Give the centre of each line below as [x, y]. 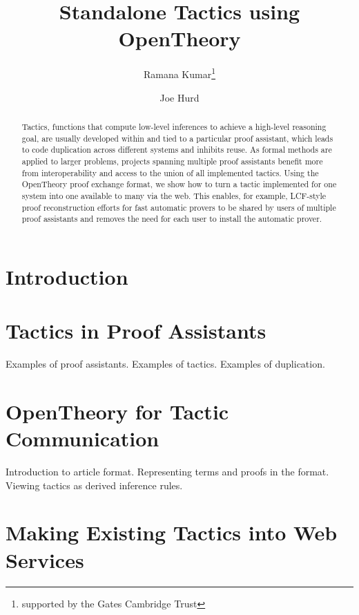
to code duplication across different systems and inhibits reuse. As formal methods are [177, 150]
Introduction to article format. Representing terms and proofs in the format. [167, 472]
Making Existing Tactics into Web [172, 532]
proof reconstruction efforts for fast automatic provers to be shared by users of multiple [179, 207]
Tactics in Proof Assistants [136, 331]
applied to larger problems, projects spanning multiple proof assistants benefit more [172, 161]
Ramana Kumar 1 [179, 73]
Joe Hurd [179, 97]
